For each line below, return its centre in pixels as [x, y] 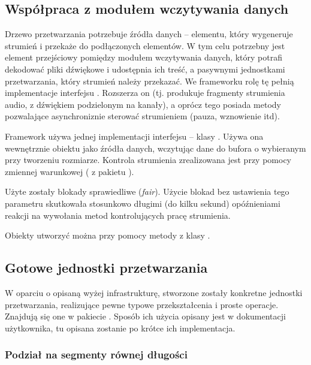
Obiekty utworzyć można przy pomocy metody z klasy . [108, 235]
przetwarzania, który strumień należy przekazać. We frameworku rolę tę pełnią [150, 81]
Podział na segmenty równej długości [96, 355]
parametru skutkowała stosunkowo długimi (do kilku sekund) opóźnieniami [143, 203]
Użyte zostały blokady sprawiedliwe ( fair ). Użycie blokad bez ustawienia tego [147, 191]
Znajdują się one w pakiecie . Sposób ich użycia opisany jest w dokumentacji [145, 316]
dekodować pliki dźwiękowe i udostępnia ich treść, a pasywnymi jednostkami [145, 69]
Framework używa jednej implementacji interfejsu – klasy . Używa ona [134, 136]
